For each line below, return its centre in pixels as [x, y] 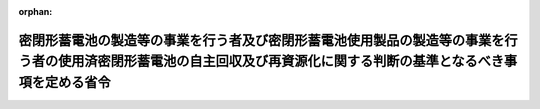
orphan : [35, 11]
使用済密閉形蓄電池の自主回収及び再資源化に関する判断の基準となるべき [281, 61]
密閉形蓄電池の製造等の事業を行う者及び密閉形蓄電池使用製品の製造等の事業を [261, 40]
